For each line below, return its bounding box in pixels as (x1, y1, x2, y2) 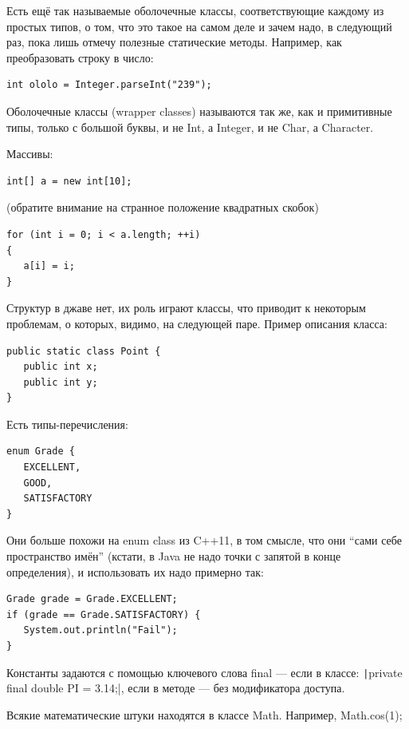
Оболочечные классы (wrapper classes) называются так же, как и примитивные (6, 102, 392, 119)
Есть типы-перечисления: (6, 415, 128, 432)
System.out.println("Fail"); (23, 624, 178, 636)
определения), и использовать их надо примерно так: (6, 563, 264, 580)
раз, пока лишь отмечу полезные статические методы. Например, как (6, 34, 342, 50)
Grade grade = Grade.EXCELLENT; (6, 593, 178, 605)
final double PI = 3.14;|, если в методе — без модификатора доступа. (6, 679, 345, 696)
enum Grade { (6, 446, 75, 458)
